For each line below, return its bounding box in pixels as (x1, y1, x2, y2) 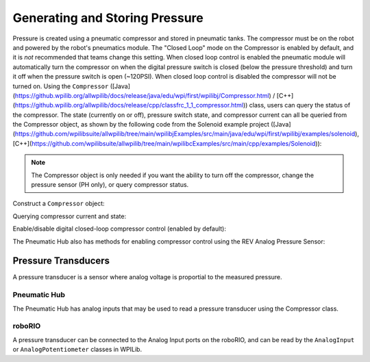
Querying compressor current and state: (12, 212, 127, 220)
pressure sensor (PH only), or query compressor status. (31, 181, 189, 189)
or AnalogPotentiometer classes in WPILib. (12, 346, 143, 354)
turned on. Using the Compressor (12, 82, 109, 90)
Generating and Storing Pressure (12, 10, 203, 25)
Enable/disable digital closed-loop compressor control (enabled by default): (12, 224, 226, 233)
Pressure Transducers (12, 255, 110, 267)
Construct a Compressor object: (12, 199, 106, 208)
